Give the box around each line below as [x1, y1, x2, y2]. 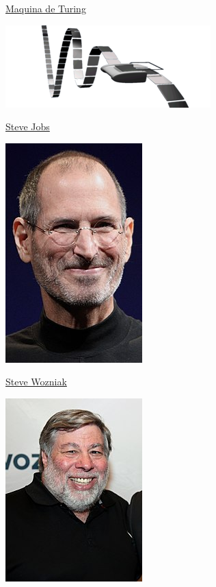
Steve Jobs [5, 119, 50, 134]
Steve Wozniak [5, 374, 67, 389]
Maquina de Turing [5, 1, 86, 15]
